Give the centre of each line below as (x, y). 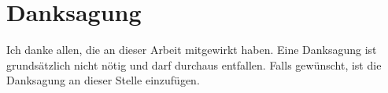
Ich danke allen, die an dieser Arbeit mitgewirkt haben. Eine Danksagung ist (192, 50)
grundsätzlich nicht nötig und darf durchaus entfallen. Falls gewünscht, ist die (194, 64)
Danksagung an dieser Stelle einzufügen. (103, 80)
